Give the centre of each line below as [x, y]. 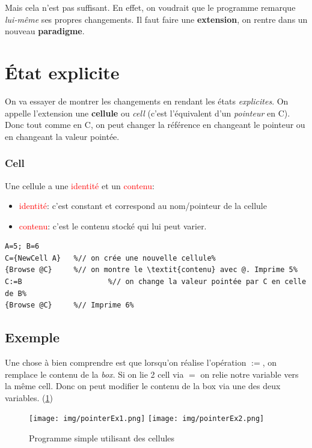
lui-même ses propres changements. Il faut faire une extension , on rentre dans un [156, 19]
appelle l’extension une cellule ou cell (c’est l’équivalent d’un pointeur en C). [148, 113]
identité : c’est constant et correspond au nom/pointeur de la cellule [143, 206]
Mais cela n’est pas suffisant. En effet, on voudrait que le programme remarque [150, 7]
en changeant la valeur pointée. [62, 136]
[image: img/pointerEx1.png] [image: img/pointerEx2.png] [147, 419]
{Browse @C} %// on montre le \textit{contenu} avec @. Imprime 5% [151, 270]
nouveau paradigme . [45, 31]
